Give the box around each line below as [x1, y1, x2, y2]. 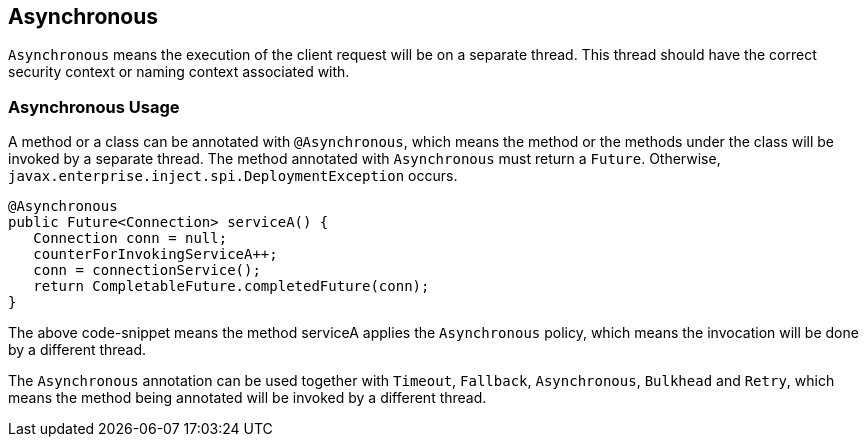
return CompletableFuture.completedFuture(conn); [33, 278, 430, 295]
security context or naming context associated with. [8, 63, 350, 81]
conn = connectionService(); [33, 262, 261, 279]
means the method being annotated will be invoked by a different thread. [8, 389, 487, 407]
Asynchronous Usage [8, 96, 180, 117]
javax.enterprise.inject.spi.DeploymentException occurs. [8, 167, 458, 185]
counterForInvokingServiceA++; [33, 246, 278, 263]
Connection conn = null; [33, 230, 228, 247]
